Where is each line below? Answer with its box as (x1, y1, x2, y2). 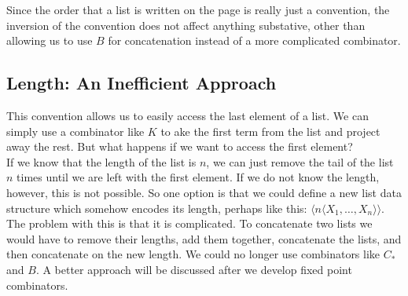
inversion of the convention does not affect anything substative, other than (6, 16, 366, 33)
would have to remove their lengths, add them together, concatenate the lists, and (6, 230, 402, 247)
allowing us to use (6, 32, 93, 49)
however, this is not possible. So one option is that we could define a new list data (6, 184, 402, 200)
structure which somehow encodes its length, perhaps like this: (6, 199, 307, 216)
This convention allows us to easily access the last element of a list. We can (6, 107, 369, 123)
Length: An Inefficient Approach (6, 71, 277, 95)
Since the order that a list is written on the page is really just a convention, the (6, 2, 390, 17)
